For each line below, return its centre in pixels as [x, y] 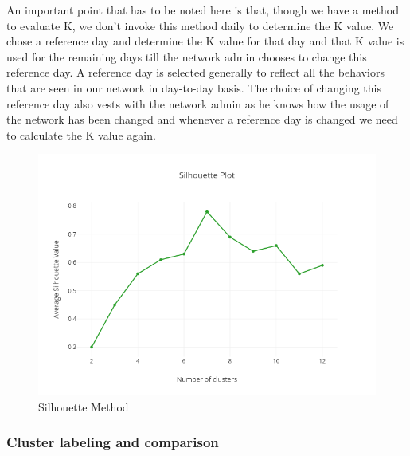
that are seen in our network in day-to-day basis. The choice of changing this [194, 87]
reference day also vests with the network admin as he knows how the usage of [198, 103]
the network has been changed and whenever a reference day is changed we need [202, 119]
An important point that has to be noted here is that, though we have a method [203, 10]
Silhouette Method [84, 406]
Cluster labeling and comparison [113, 442]
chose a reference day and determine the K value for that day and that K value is [205, 41]
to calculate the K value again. [81, 134]
